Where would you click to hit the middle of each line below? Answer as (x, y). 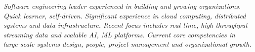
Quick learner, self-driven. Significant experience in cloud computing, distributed (125, 15)
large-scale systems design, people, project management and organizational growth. (127, 44)
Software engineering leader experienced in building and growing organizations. (122, 6)
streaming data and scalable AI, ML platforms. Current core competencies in (119, 34)
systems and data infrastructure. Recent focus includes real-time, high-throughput (126, 25)
